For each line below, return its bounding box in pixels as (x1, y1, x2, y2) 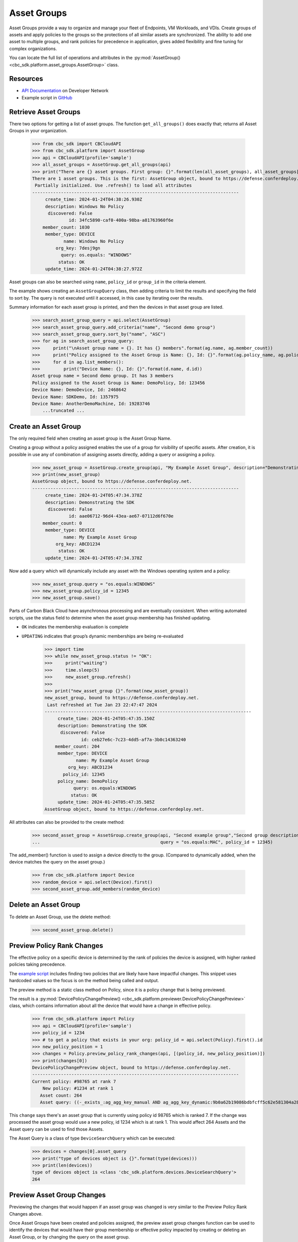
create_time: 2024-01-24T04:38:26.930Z (45, 197, 143, 202)
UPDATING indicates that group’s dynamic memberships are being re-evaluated (21, 633, 184, 639)
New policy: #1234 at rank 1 (42, 1086, 114, 1091)
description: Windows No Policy (45, 204, 124, 209)
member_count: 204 (55, 744, 100, 750)
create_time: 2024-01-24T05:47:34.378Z (45, 492, 143, 498)
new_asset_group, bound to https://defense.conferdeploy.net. (44, 695, 199, 700)
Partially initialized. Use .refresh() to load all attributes (35, 183, 192, 188)
